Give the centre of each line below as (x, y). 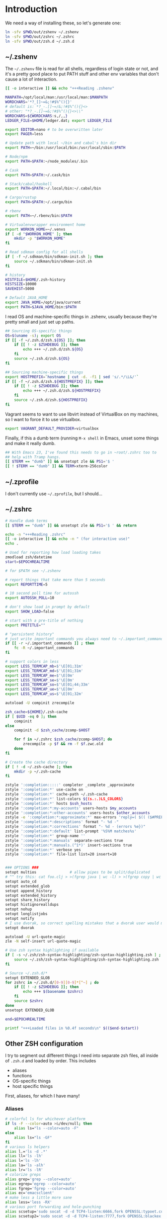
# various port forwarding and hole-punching (53, 1207)
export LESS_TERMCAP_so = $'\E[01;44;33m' (48, 685)
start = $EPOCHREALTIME (28, 562)
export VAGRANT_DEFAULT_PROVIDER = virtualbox (52, 429)
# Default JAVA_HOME (27, 298)
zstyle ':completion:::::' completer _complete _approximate (70, 785)
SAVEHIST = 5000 (20, 289)
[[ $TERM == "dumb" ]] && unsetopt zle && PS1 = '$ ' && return (71, 525)
